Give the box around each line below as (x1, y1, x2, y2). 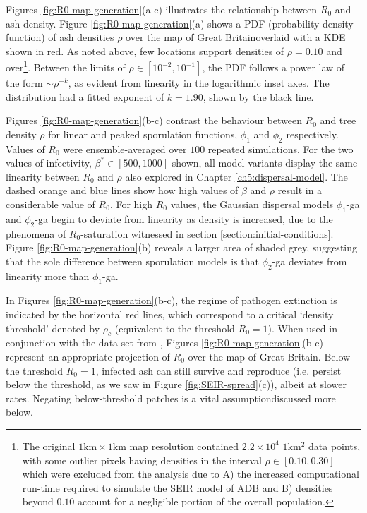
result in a (277, 183, 323, 198)
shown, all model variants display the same (172, 155, 358, 170)
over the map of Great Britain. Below (188, 349, 351, 363)
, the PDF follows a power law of (202, 60, 345, 75)
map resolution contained (129, 438, 239, 453)
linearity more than (6, 268, 90, 283)
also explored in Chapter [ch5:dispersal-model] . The (125, 169, 348, 183)
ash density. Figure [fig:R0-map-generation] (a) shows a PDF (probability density (6, 16, 354, 30)
